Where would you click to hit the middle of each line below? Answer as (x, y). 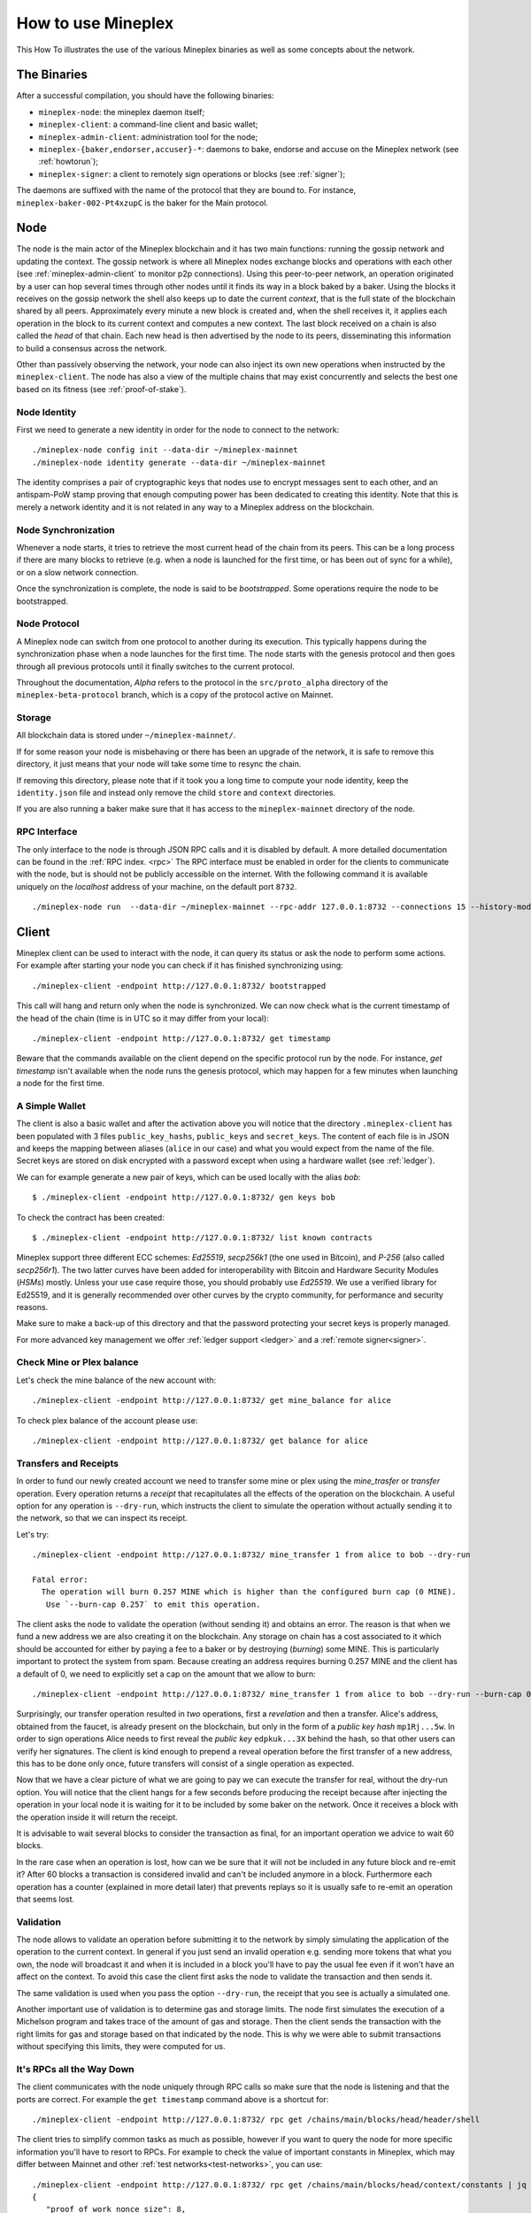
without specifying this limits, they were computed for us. (121, 2047)
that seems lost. (46, 1899)
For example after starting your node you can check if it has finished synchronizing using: (180, 966)
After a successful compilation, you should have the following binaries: (145, 96)
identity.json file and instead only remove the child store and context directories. (176, 792)
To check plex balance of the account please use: (107, 1420)
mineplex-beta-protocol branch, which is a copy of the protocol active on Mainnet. (175, 695)
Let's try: (33, 1534)
